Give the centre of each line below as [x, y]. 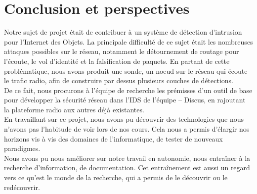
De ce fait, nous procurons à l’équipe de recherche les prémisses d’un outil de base [128, 90]
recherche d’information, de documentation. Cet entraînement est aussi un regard [127, 168]
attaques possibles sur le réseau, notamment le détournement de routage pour [122, 51]
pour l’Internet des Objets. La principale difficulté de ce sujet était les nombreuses [128, 41]
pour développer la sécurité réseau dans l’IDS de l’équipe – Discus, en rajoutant [125, 100]
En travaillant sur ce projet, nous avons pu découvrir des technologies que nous [124, 119]
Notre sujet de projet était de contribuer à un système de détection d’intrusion [123, 32]
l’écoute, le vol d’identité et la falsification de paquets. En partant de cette [117, 61]
